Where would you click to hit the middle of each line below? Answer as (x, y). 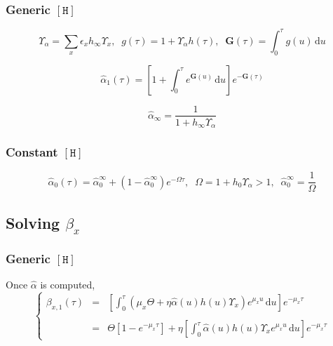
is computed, (68, 285)
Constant (32, 151)
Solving (33, 222)
